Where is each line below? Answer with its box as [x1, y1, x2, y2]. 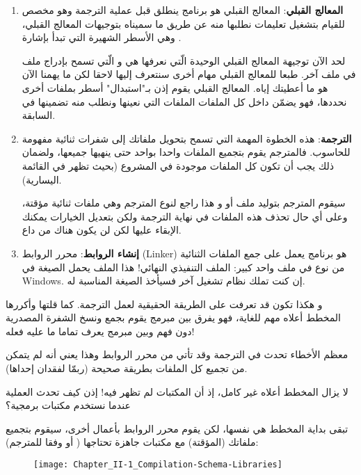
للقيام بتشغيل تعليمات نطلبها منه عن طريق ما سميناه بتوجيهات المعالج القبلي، [22, 16, 345, 31]
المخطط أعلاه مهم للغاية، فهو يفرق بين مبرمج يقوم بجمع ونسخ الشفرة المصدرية [6, 310, 341, 325]
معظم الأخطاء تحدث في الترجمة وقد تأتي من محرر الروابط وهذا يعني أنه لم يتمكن [6, 347, 348, 362]
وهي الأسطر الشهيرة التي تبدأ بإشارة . [22, 30, 182, 45]
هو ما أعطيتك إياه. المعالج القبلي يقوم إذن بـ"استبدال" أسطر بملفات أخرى [22, 80, 328, 95]
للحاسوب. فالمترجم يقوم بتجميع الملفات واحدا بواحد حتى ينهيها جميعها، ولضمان [22, 145, 351, 159]
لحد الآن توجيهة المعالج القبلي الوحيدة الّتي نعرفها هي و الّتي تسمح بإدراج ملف [22, 53, 346, 67]
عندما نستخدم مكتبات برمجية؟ [6, 398, 131, 412]
